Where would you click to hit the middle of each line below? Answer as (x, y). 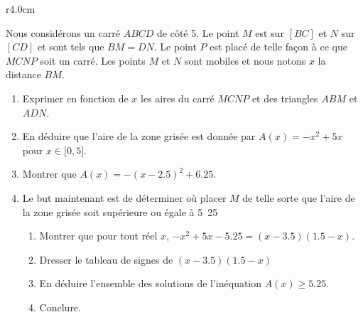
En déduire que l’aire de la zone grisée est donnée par (139, 136)
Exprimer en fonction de (75, 98)
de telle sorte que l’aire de (299, 197)
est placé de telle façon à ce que (278, 47)
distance (23, 74)
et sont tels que (71, 47)
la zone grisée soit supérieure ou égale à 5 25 (120, 211)
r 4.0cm (21, 9)
